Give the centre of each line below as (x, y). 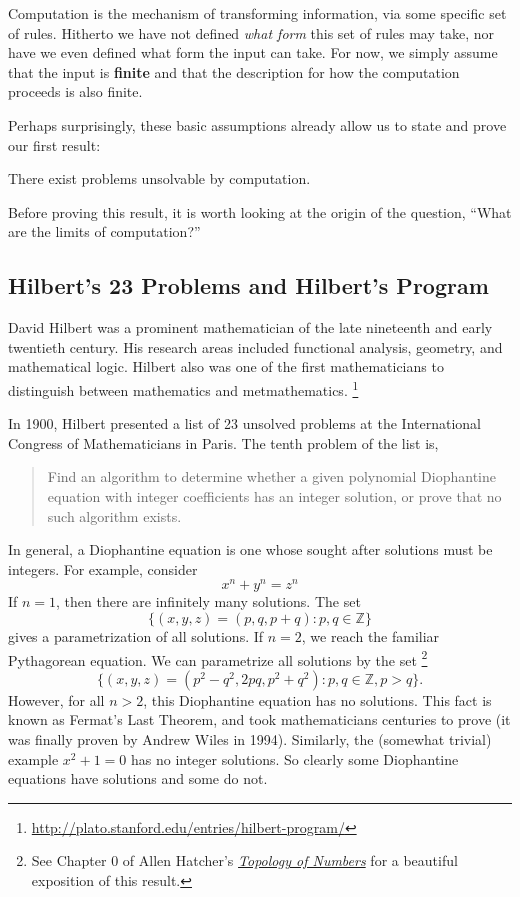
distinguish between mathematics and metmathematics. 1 (183, 388)
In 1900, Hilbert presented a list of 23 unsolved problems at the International (244, 423)
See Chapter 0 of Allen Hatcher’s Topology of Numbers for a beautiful (244, 860)
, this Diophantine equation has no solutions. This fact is (317, 699)
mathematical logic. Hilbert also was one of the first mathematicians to (226, 366)
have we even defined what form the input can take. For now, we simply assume (253, 52)
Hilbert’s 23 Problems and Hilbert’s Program (248, 285)
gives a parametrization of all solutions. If (136, 636)
